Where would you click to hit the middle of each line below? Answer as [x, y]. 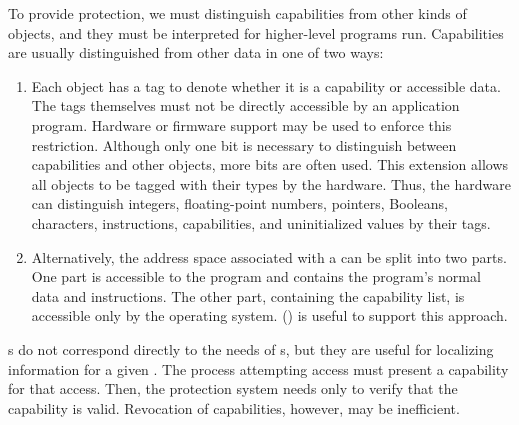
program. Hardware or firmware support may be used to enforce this [241, 124]
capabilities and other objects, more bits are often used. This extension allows [270, 164]
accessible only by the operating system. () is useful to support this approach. [269, 315]
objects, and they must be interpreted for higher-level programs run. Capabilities [256, 32]
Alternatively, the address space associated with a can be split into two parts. [269, 256]
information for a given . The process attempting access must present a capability [258, 368]
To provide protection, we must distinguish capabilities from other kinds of [237, 13]
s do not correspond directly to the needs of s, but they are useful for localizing [251, 348]
